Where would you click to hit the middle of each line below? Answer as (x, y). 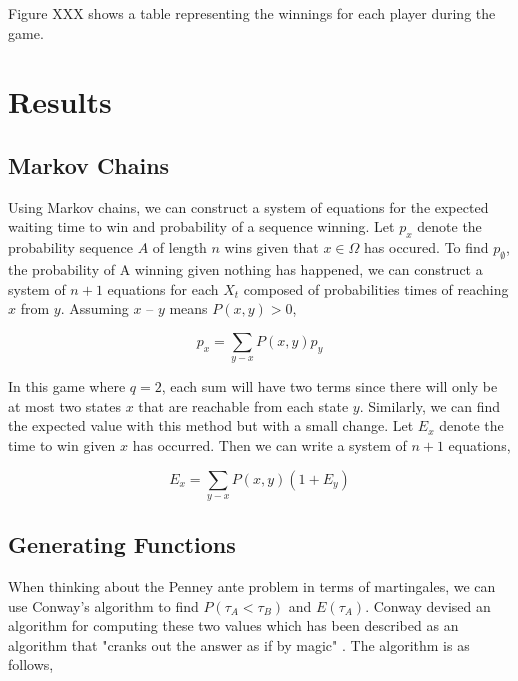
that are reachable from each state (243, 405)
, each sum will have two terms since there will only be (329, 386)
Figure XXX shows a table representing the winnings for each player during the (252, 13)
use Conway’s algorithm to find (103, 605)
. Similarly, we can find (430, 405)
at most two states (64, 405)
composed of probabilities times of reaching (376, 288)
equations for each (163, 288)
